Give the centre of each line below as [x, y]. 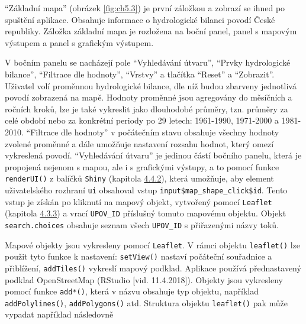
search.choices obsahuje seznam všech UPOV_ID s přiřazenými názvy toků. [142, 224]
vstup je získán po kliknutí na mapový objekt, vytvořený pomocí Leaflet [138, 201]
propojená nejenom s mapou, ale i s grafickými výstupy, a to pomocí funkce [142, 166]
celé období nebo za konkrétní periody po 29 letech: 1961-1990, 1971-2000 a [142, 120]
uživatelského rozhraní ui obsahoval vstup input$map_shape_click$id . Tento [146, 189]
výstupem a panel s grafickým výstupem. [79, 42]
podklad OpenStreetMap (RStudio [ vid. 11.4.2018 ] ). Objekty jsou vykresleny [144, 279]
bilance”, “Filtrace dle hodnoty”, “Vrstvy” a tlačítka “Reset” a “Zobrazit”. [140, 74]
